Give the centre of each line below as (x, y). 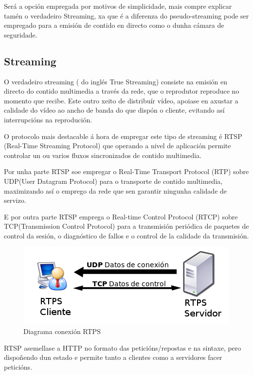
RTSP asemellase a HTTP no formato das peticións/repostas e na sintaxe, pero (123, 347)
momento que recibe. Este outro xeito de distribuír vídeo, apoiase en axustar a (121, 100)
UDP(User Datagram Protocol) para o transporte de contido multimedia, (113, 181)
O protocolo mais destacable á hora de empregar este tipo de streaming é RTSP (123, 136)
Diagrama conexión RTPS (62, 331)
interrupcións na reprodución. (48, 119)
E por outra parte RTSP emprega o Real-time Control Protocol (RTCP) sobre (121, 216)
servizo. (15, 200)
